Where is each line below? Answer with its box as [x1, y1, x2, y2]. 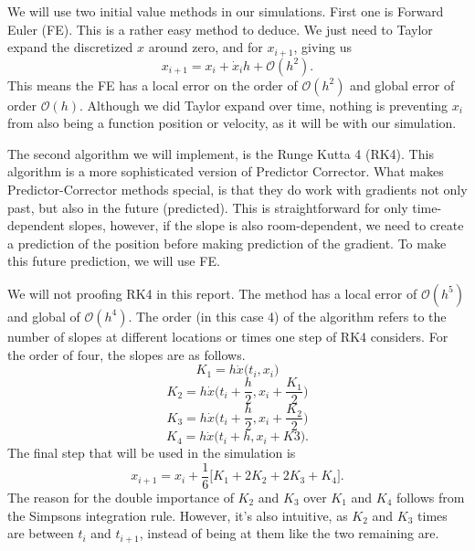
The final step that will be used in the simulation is [7, 443, 296, 462]
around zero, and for [148, 37, 263, 57]
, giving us [293, 37, 353, 57]
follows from [396, 487, 465, 506]
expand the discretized [7, 37, 133, 57]
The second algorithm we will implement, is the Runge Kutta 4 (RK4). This [7, 143, 434, 163]
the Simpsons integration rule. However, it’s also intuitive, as [7, 505, 348, 525]
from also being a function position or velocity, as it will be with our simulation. [7, 113, 457, 132]
